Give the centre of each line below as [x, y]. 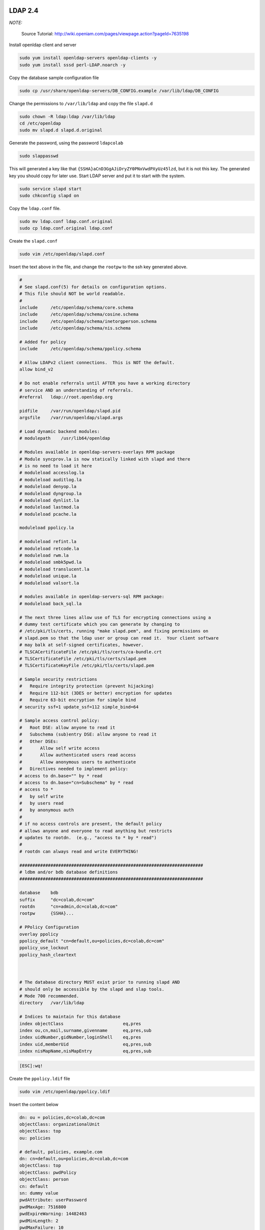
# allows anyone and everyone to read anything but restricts [96, 831]
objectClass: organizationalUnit [60, 1124]
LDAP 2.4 [24, 11]
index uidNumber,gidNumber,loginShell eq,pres [80, 1037]
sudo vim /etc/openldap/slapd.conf [62, 254]
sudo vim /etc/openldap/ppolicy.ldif [65, 1092]
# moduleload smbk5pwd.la [51, 562]
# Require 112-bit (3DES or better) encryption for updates [96, 693]
